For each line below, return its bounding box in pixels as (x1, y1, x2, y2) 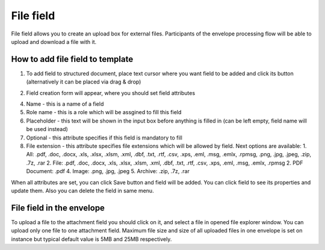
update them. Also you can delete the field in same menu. (11, 187, 154, 194)
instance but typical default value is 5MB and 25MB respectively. (11, 235, 172, 243)
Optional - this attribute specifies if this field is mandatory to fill (26, 134, 183, 141)
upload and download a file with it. (11, 38, 97, 45)
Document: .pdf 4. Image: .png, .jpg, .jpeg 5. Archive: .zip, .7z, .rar (26, 168, 190, 175)
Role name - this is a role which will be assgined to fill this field (26, 109, 182, 116)
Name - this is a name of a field (26, 100, 104, 108)
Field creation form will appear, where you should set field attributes (26, 89, 196, 96)
